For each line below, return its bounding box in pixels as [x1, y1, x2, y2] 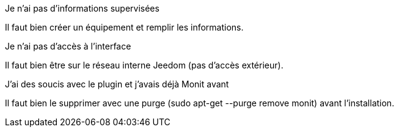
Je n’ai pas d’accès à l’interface [5, 41, 131, 51]
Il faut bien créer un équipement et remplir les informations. [5, 22, 244, 32]
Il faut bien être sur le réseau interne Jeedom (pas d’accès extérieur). [5, 60, 284, 70]
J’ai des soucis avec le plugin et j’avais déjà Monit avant [5, 79, 229, 89]
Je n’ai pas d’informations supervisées [5, 3, 159, 13]
